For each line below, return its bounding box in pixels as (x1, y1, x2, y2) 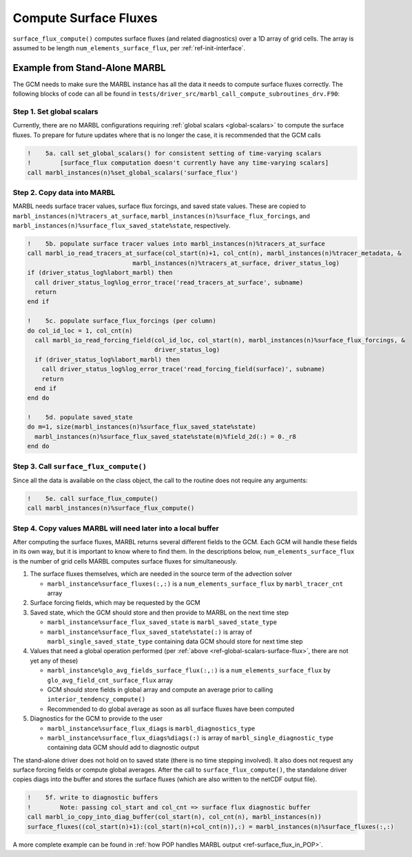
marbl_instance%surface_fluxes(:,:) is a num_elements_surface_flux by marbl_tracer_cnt (47, 579, 344, 588)
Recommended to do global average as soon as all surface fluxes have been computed (47, 705, 295, 713)
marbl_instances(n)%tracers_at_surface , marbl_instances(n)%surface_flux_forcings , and (12, 211, 310, 220)
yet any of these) (30, 657, 79, 665)
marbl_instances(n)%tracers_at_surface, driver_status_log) (132, 259, 340, 267)
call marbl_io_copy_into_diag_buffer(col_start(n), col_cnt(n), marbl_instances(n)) (27, 813, 322, 821)
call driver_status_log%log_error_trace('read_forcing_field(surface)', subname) (41, 365, 325, 373)
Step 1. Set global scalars (12, 107, 99, 116)
